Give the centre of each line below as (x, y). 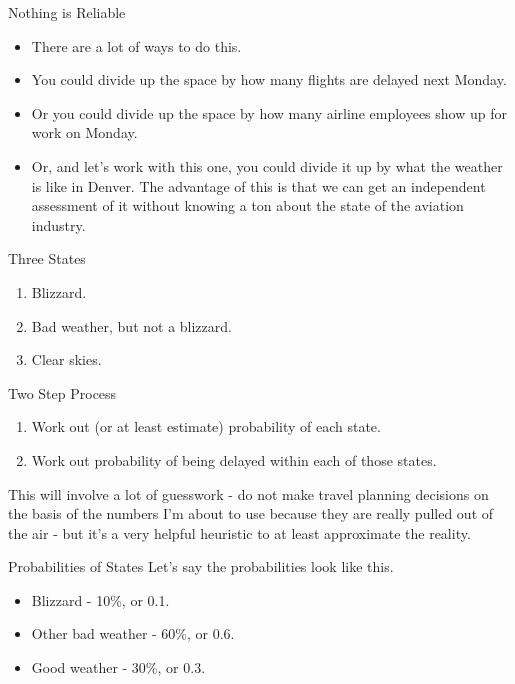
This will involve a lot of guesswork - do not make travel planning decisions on (248, 493)
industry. (58, 224)
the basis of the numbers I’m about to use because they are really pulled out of (251, 513)
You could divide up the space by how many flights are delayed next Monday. (269, 79)
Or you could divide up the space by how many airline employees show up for (269, 112)
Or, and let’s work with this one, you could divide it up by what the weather (267, 165)
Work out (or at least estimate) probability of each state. (206, 426)
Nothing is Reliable (67, 12)
